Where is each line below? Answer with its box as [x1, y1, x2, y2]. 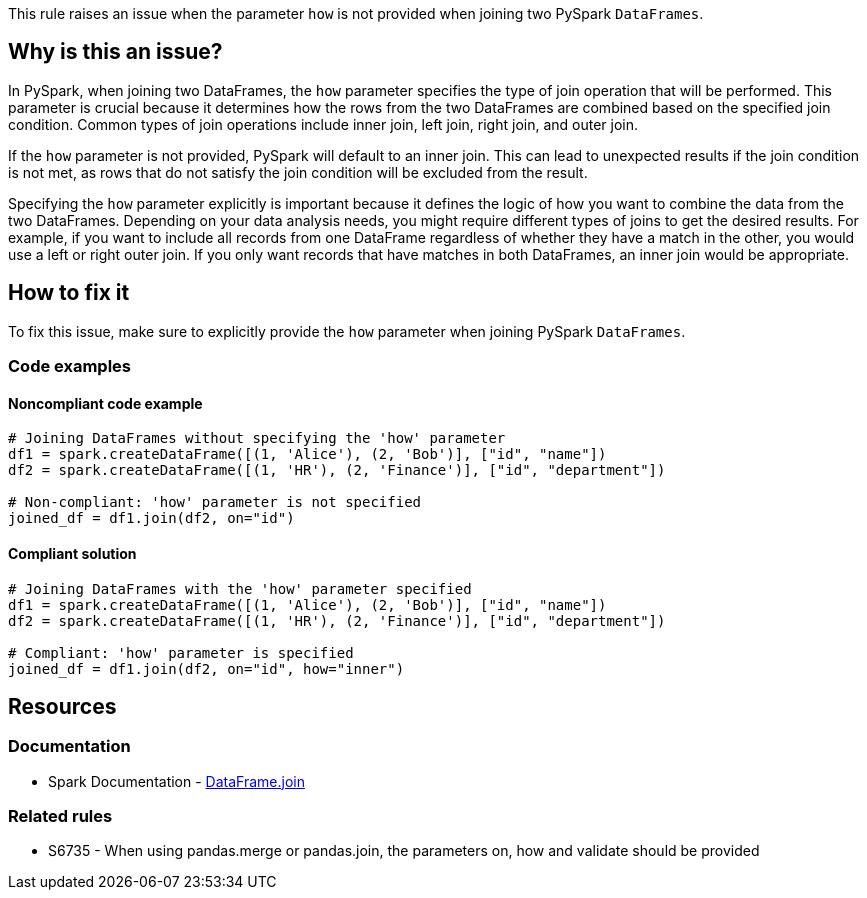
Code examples [8, 356, 132, 377]
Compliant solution [8, 544, 137, 562]
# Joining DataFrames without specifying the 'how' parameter [8, 430, 506, 447]
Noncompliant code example [8, 394, 203, 412]
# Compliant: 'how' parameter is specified [8, 644, 354, 661]
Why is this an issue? [8, 39, 223, 65]
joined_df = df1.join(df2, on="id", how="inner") [8, 660, 405, 677]
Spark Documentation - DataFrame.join [48, 772, 305, 790]
